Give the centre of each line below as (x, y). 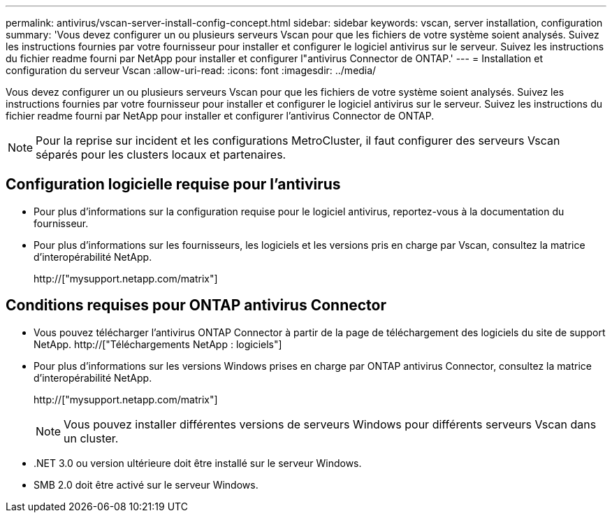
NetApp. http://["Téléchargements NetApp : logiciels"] (158, 344)
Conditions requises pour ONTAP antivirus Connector (196, 305)
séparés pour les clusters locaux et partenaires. (161, 154)
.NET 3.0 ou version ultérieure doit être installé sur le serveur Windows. (198, 463)
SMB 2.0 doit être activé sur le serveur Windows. (146, 484)
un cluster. (91, 438)
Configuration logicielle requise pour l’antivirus (173, 185)
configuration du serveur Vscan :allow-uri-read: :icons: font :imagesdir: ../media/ (191, 70)
